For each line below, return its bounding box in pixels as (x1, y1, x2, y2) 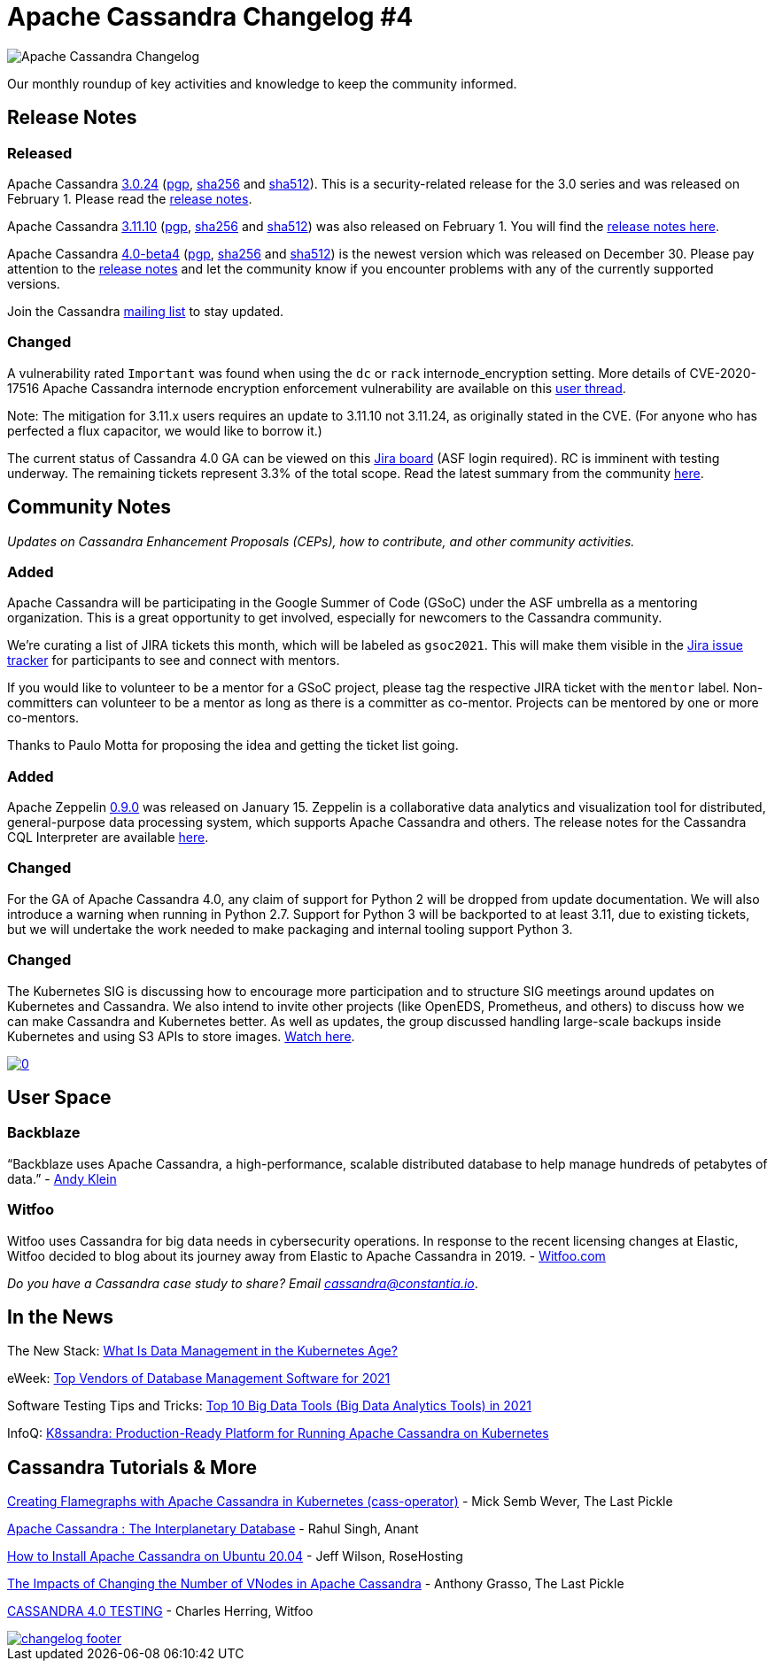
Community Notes (7, 496, 171, 519)
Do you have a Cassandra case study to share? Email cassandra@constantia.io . (7, 1275, 478, 1291)
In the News (7, 1305, 114, 1328)
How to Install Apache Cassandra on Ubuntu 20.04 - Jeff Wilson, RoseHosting (7, 1548, 463, 1564)
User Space (7, 1085, 112, 1108)
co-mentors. (7, 710, 80, 726)
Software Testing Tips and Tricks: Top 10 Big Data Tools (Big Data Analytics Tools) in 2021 (7, 1398, 531, 1414)
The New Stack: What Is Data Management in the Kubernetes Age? (7, 1343, 398, 1359)
